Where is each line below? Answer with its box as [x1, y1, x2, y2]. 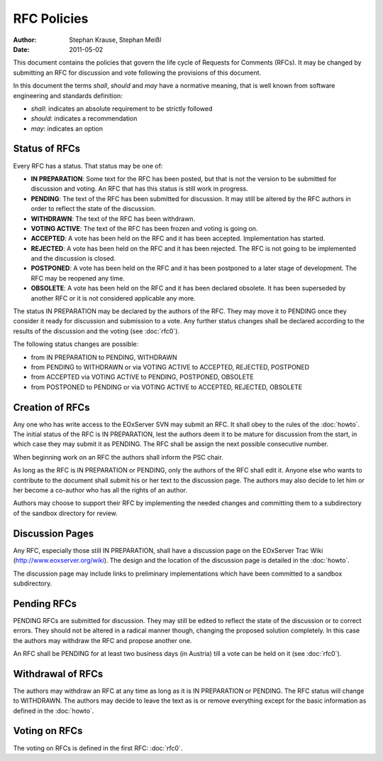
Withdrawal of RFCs [13, 668, 104, 680]
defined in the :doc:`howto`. [13, 706, 94, 715]
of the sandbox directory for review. [13, 509, 118, 517]
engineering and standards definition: [13, 91, 123, 99]
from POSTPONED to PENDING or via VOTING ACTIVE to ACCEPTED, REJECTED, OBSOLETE [30, 382, 303, 391]
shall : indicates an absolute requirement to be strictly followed [30, 104, 213, 113]
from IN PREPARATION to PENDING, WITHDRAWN [30, 352, 177, 362]
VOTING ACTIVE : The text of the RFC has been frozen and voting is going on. [30, 224, 258, 232]
